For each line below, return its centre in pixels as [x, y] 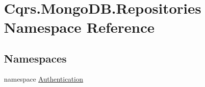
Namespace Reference [79, 27]
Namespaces [35, 58]
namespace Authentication [44, 78]
